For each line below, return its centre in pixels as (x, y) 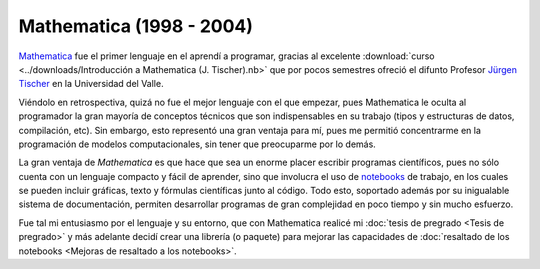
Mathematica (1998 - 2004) (136, 26)
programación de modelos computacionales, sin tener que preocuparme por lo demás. (197, 144)
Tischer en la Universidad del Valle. (91, 84)
